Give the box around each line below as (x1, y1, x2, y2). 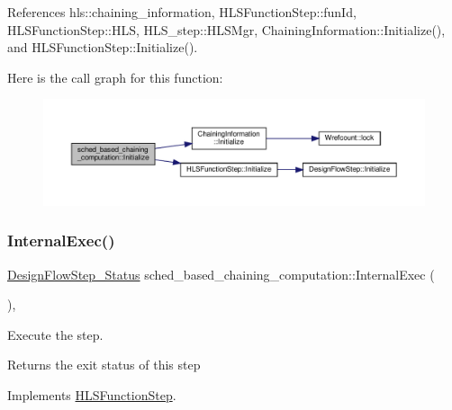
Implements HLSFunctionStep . (7, 385, 176, 404)
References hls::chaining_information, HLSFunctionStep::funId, (7, 3, 357, 21)
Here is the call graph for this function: (7, 67, 223, 86)
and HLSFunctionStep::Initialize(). (7, 38, 198, 57)
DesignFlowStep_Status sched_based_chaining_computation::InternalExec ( (7, 264, 435, 283)
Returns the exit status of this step (7, 355, 201, 374)
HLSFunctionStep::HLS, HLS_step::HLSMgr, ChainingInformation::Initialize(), (7, 20, 446, 39)
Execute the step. (7, 325, 104, 343)
